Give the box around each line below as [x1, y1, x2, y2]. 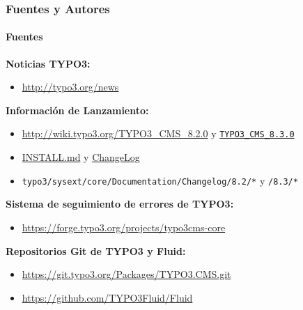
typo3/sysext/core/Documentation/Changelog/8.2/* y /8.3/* [22, 173, 298, 187]
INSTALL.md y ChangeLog [22, 150, 140, 164]
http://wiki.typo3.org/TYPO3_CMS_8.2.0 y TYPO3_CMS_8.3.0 [22, 126, 295, 141]
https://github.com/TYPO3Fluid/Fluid [22, 290, 193, 304]
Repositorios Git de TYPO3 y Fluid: [6, 243, 186, 258]
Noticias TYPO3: [6, 56, 91, 70]
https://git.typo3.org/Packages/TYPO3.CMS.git [22, 267, 231, 281]
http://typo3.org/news [22, 79, 119, 94]
